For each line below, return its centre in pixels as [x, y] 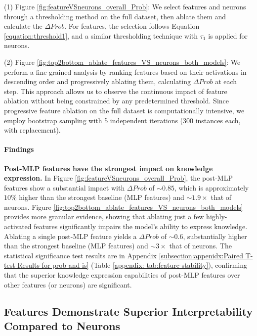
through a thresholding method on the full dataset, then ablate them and [115, 16]
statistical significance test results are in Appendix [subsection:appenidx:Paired [124, 255]
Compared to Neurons [62, 326]
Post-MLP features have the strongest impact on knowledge [108, 168]
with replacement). [32, 130]
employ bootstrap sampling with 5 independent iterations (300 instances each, [122, 120]
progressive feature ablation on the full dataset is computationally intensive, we [124, 110]
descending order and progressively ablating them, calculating [98, 81]
